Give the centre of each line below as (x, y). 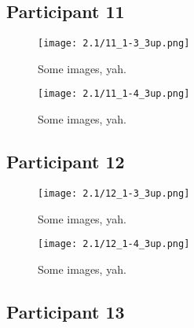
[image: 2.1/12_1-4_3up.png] (114, 244)
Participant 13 (66, 311)
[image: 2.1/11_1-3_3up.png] (114, 44)
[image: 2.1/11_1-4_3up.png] (114, 94)
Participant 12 (66, 162)
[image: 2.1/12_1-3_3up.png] (114, 193)
